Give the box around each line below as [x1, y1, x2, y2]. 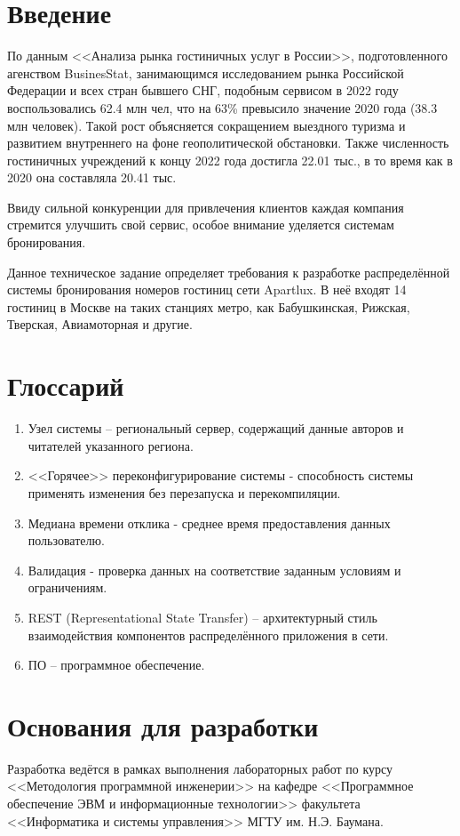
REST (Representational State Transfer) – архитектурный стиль [28, 607, 377, 626]
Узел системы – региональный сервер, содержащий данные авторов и [28, 419, 404, 438]
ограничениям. [28, 578, 107, 597]
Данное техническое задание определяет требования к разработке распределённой [7, 262, 450, 281]
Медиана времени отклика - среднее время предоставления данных [28, 513, 391, 532]
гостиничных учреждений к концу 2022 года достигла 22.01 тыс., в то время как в [7, 150, 453, 169]
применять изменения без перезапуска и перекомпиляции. [28, 483, 341, 502]
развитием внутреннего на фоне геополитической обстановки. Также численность [7, 133, 449, 152]
